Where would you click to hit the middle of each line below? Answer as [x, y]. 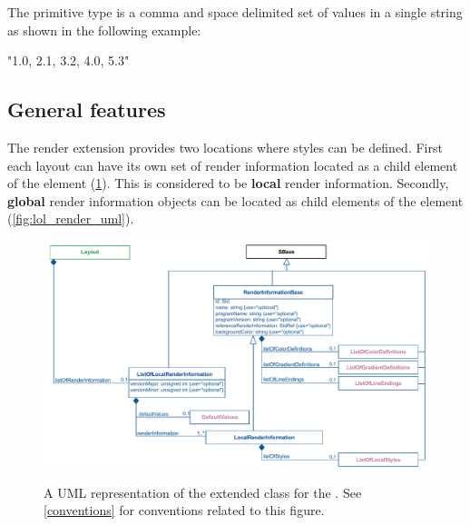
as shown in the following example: [104, 30]
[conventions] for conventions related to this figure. [184, 510]
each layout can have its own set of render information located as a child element [233, 165]
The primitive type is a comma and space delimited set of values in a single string [235, 12]
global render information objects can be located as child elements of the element [235, 200]
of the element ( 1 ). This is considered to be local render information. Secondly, [228, 183]
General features [87, 109]
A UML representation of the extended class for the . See [203, 492]
